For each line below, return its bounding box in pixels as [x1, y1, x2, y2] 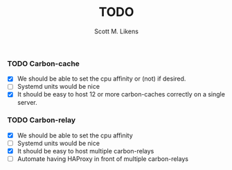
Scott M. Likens [94, 27, 139, 35]
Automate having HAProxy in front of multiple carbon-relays [17, 154, 189, 163]
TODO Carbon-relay [7, 115, 76, 125]
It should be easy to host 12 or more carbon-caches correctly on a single [17, 90, 225, 99]
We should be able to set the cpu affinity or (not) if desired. [17, 74, 186, 83]
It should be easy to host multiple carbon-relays [17, 146, 154, 155]
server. [17, 98, 38, 106]
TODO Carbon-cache [7, 58, 80, 68]
